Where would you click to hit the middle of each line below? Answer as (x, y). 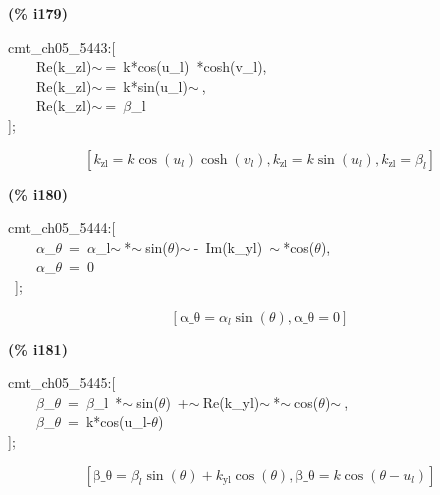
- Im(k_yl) (228, 246)
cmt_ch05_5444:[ (62, 227)
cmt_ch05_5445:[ (62, 382)
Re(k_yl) (231, 401)
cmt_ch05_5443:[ (62, 46)
